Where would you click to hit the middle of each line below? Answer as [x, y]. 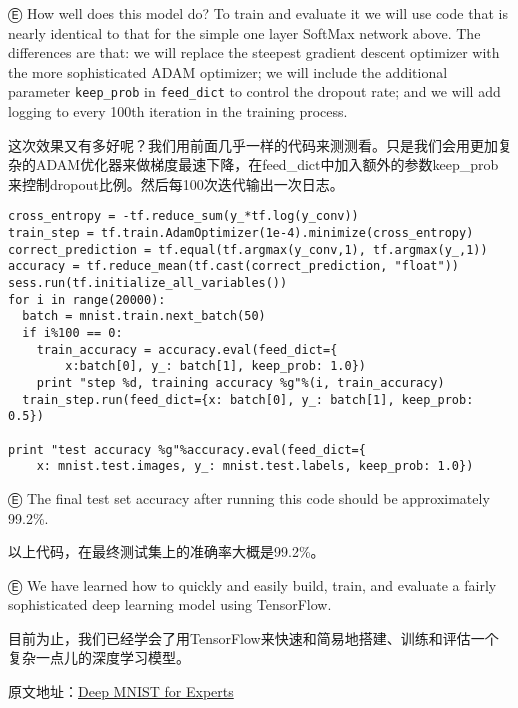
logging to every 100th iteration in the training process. [178, 111]
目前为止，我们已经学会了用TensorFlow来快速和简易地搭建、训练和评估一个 [253, 637]
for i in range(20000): [87, 299]
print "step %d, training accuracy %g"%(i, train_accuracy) [240, 382]
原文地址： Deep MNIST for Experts [121, 691]
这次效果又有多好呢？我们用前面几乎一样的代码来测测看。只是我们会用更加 [253, 144]
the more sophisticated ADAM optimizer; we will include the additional [228, 71]
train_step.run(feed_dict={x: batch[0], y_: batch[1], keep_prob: [248, 399]
